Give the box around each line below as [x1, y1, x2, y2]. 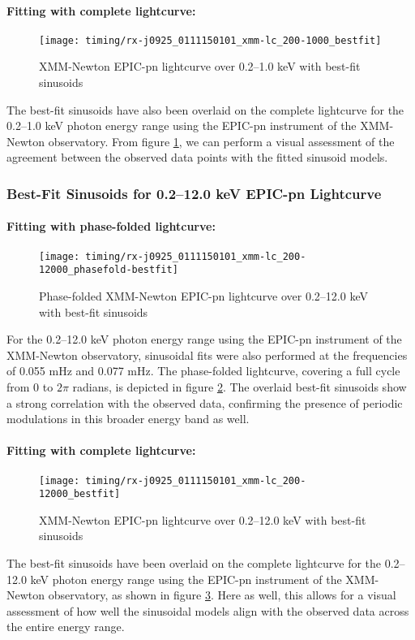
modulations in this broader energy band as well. [6, 410, 250, 427]
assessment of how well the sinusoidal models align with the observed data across [6, 602, 409, 619]
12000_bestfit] [39, 488, 121, 500]
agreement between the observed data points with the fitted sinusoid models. [6, 149, 388, 166]
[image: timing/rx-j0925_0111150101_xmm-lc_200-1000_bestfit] [39, 34, 382, 46]
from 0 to [6, 378, 53, 395]
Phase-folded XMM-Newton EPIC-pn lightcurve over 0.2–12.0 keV [39, 287, 368, 304]
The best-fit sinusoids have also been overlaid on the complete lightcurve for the [6, 101, 404, 118]
